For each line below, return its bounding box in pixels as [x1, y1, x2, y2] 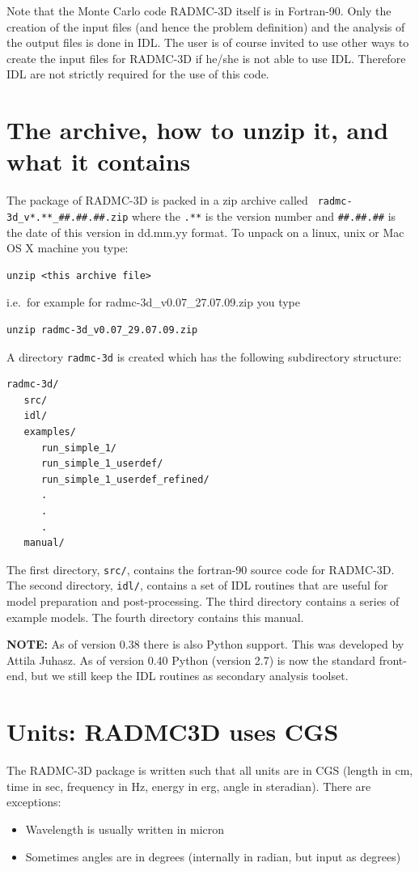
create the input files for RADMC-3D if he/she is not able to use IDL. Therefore [6, 49, 406, 66]
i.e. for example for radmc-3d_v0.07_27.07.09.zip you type [6, 294, 300, 311]
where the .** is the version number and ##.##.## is [132, 207, 396, 224]
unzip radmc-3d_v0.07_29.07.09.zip [6, 323, 198, 336]
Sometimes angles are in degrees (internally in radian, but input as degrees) [25, 848, 401, 865]
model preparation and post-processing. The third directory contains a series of [6, 593, 400, 610]
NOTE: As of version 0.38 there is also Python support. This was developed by [6, 636, 404, 653]
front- [379, 651, 407, 668]
